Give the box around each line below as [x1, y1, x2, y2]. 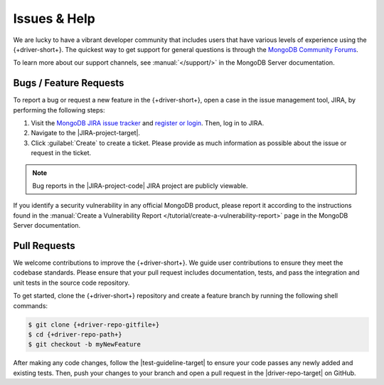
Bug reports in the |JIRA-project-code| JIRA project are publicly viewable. [32, 181, 248, 190]
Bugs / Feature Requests [13, 77, 124, 89]
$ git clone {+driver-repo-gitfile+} [28, 320, 160, 329]
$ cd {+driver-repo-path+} [28, 330, 122, 338]
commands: [13, 301, 48, 310]
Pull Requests [13, 239, 75, 252]
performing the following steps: [13, 105, 106, 114]
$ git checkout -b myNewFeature [28, 340, 142, 349]
